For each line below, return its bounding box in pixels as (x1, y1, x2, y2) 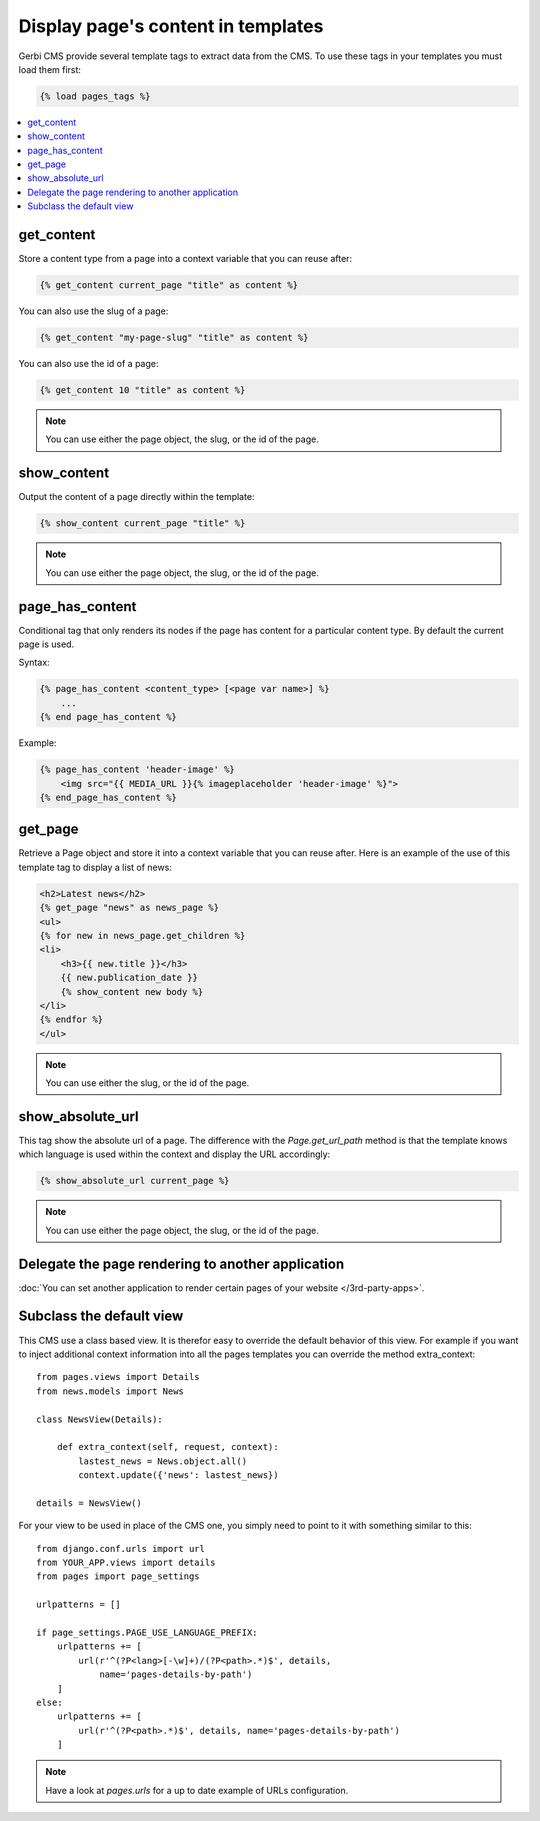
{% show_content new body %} (60, 986, 204, 997)
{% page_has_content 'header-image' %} (39, 764, 235, 775)
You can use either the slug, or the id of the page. (45, 1077, 250, 1089)
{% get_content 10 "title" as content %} (39, 385, 246, 396)
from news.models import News (36, 1385, 185, 1397)
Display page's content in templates (18, 15, 324, 37)
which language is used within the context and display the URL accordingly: (18, 1148, 331, 1160)
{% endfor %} (39, 1014, 104, 1025)
